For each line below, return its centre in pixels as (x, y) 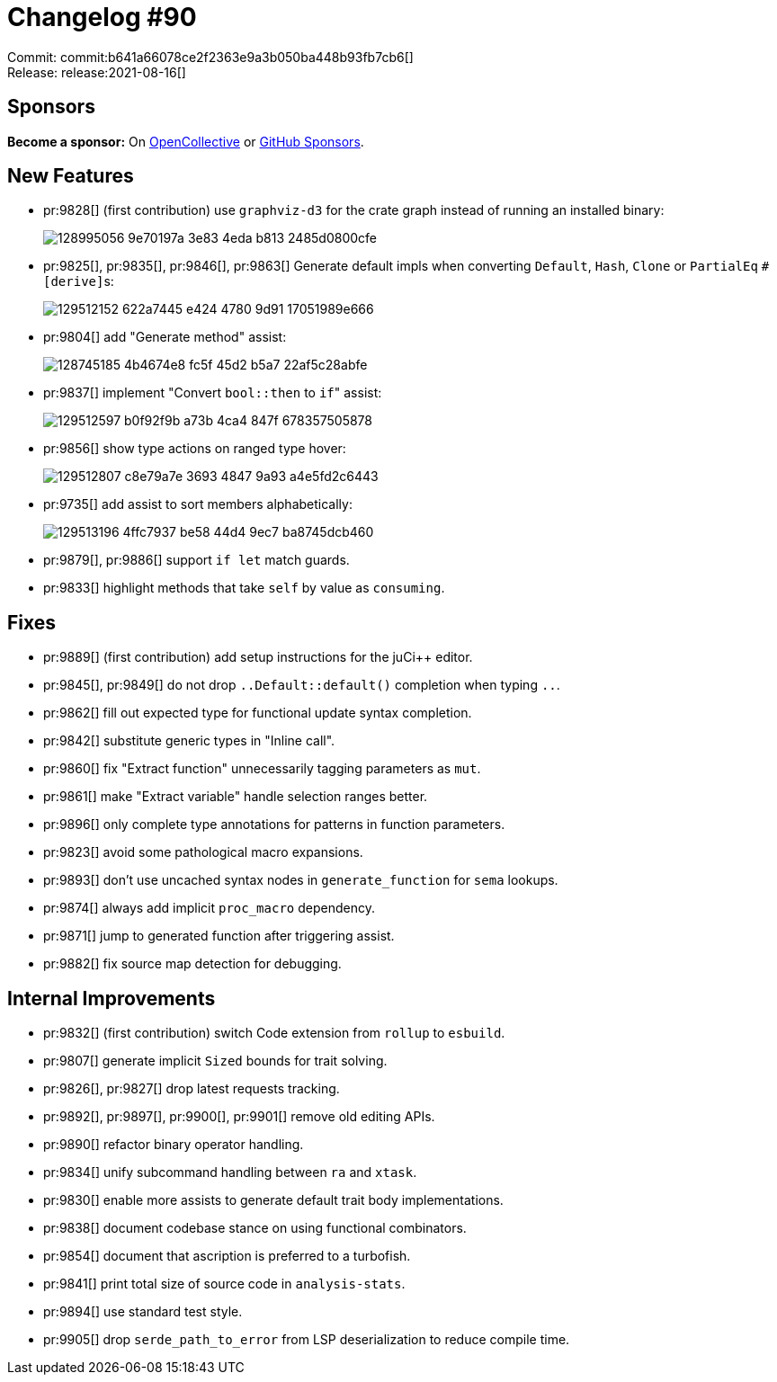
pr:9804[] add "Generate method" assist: (165, 337)
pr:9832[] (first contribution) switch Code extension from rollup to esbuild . (274, 1033)
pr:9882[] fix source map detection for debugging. (192, 964)
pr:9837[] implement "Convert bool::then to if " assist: (213, 393)
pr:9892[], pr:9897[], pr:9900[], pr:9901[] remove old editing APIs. (239, 1117)
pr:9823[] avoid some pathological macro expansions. (203, 852)
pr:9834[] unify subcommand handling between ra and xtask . (230, 1172)
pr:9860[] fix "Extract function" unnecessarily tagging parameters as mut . (262, 769)
